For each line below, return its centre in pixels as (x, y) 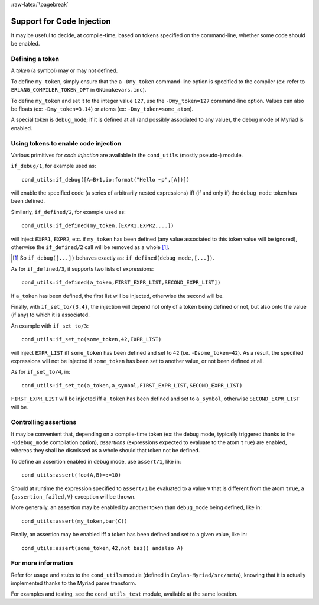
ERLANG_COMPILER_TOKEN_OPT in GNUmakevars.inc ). (79, 90)
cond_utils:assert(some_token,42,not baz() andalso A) (102, 548)
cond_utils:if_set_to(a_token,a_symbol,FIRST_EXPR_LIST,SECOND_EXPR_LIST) (132, 385)
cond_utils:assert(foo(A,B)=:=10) (71, 475)
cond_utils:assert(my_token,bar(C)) (74, 521)
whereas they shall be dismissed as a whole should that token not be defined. (105, 451)
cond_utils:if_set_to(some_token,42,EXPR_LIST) (92, 339)
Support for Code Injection (61, 21)
